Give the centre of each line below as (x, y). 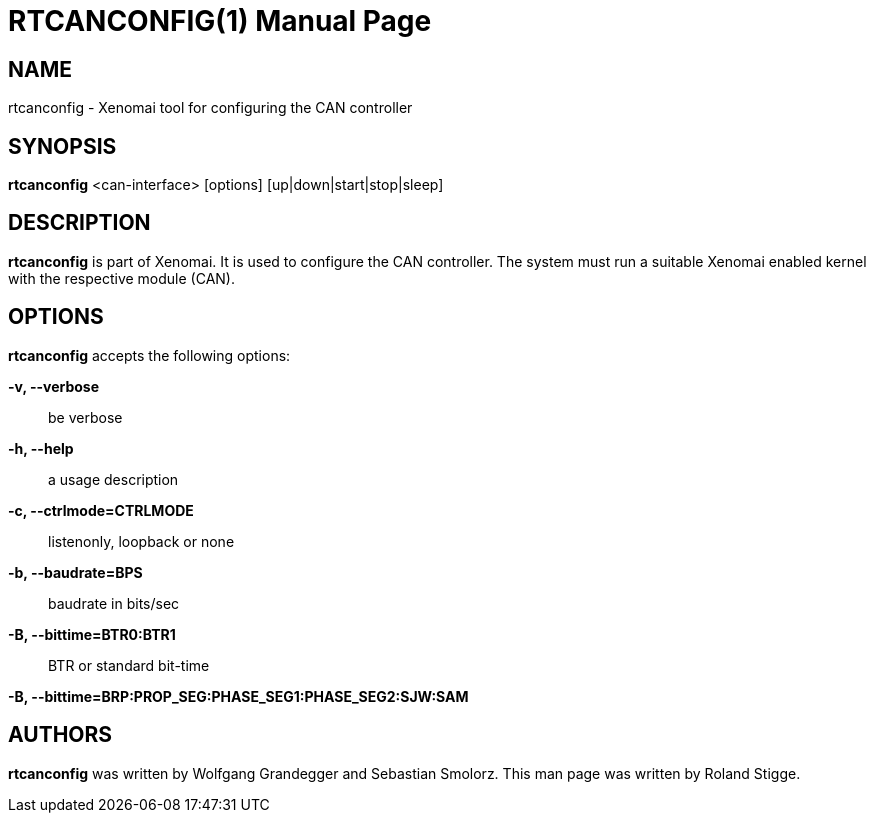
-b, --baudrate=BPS (75, 572)
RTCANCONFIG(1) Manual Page (220, 21)
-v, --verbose (54, 386)
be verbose (85, 417)
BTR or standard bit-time (129, 665)
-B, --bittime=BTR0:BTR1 (92, 634)
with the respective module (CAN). (121, 278)
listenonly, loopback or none (141, 541)
